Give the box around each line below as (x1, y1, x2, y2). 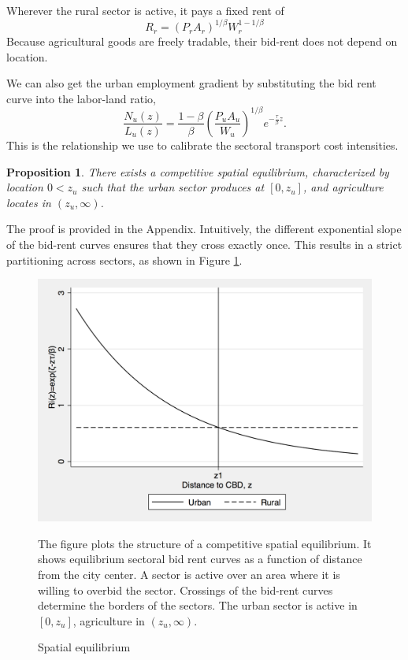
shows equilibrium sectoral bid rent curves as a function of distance (38, 551, 362, 567)
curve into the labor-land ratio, (6, 90, 156, 106)
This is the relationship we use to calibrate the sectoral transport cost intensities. (6, 136, 399, 153)
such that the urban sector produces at (81, 179, 265, 195)
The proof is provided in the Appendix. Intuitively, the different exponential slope (6, 221, 402, 237)
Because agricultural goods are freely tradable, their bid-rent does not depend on (6, 33, 398, 50)
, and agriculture (302, 179, 384, 195)
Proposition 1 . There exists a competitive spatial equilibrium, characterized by (6, 163, 389, 180)
